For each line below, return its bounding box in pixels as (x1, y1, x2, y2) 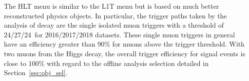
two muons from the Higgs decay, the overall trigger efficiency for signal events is (4, 48, 246, 58)
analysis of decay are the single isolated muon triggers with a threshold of (4, 20, 224, 30)
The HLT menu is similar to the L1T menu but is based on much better (4, 1, 219, 11)
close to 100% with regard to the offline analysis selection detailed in (4, 58, 209, 68)
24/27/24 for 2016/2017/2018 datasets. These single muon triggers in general (4, 29, 235, 39)
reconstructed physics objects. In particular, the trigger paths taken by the (4, 10, 227, 20)
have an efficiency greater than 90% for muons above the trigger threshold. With (4, 39, 245, 49)
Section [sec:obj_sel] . (4, 67, 68, 78)
